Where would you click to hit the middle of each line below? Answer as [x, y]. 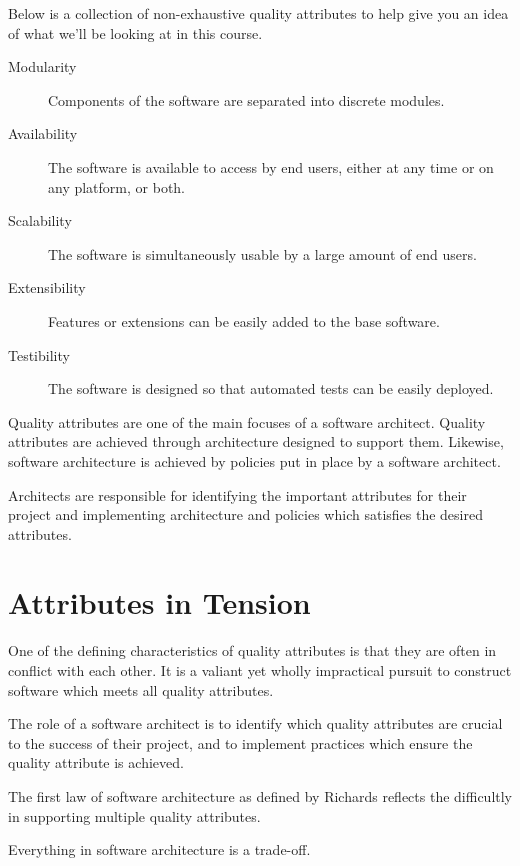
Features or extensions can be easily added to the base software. [244, 320]
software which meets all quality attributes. [141, 689]
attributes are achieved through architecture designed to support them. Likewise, [256, 441]
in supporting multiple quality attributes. [134, 815]
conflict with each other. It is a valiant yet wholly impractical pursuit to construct [260, 670]
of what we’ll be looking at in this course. [135, 32]
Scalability [40, 220]
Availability [43, 133]
